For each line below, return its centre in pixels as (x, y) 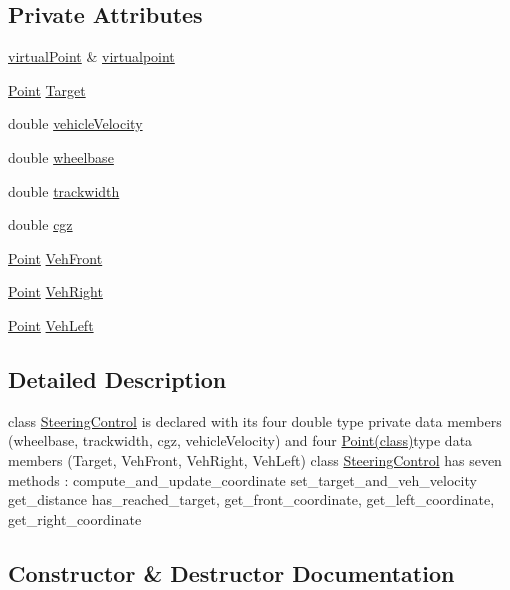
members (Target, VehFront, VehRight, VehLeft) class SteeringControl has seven (255, 459)
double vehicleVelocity (75, 123)
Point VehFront (55, 257)
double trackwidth (64, 190)
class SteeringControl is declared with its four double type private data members (255, 420)
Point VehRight (55, 291)
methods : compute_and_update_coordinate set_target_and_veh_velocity (242, 479)
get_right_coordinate (75, 518)
